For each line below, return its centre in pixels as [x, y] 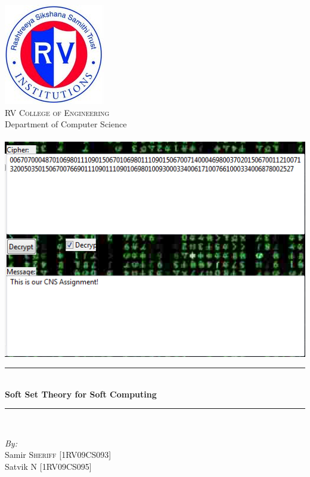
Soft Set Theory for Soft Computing [81, 394]
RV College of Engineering [57, 112]
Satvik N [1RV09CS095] [48, 467]
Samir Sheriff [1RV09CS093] [58, 455]
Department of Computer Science [66, 124]
